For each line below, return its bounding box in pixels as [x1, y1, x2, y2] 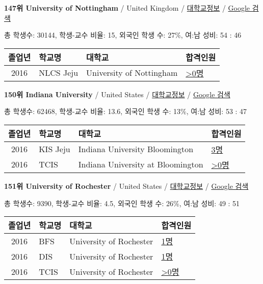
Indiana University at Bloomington [78, 158, 203, 171]
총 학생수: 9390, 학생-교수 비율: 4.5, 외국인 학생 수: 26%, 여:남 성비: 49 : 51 [4, 197, 240, 208]
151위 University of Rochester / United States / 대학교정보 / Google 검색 [4, 180, 249, 191]
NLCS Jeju [39, 67, 78, 79]
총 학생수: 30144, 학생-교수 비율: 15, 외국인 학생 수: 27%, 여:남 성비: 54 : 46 [4, 30, 242, 40]
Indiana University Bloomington [78, 143, 194, 155]
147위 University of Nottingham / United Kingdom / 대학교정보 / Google [4, 3, 250, 13]
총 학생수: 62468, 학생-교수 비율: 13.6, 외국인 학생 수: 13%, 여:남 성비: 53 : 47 [4, 106, 247, 117]
